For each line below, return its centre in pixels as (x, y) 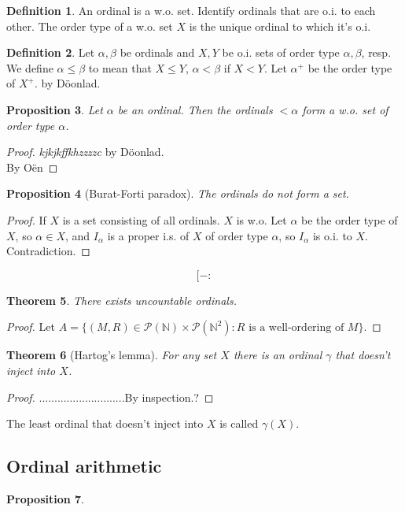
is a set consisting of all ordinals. (141, 219)
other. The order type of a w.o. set (90, 26)
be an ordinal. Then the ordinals (195, 109)
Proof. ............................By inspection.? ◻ (110, 397)
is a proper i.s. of (148, 235)
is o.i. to (332, 235)
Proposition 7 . (45, 498)
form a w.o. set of (345, 109)
